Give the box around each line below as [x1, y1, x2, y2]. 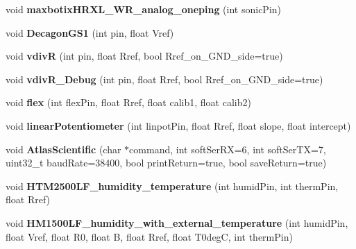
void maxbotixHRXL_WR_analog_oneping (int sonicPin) [6, 2, 282, 16]
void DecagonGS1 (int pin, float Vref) [6, 25, 174, 40]
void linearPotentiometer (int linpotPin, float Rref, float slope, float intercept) [6, 118, 351, 132]
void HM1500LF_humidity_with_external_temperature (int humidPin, [6, 215, 348, 230]
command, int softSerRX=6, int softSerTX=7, [129, 141, 326, 156]
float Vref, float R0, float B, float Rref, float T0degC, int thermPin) [6, 229, 293, 243]
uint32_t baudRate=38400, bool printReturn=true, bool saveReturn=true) [6, 155, 327, 170]
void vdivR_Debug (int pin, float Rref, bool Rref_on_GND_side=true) [6, 71, 323, 86]
